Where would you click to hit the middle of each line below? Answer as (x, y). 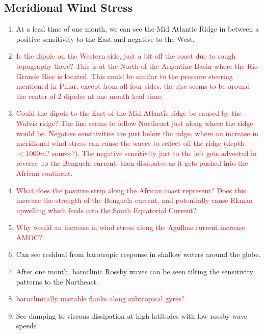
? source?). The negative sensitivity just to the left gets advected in (151, 153)
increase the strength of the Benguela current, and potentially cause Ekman (134, 200)
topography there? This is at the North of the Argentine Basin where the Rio (137, 66)
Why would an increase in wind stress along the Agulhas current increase (130, 227)
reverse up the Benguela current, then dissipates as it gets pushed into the (132, 163)
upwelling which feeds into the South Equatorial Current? (106, 210)
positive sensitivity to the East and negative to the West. (105, 38)
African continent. (44, 173)
